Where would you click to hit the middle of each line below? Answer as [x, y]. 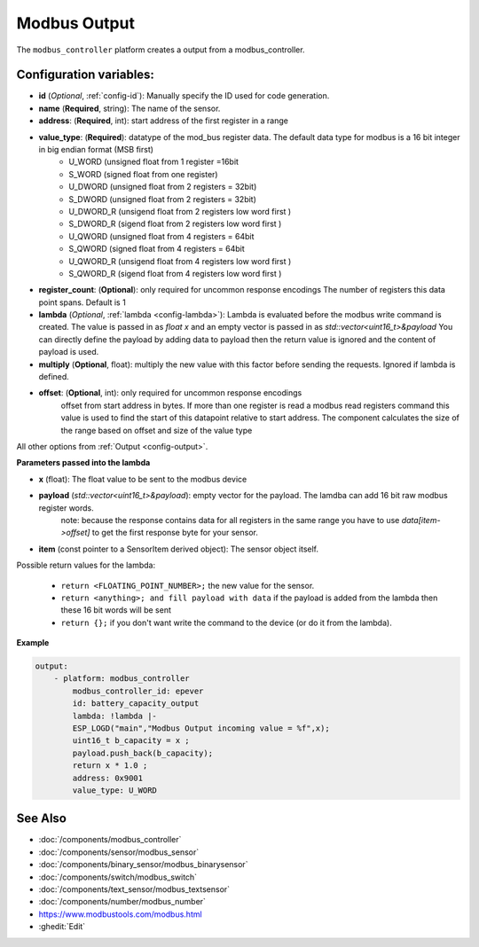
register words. [67, 508]
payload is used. [69, 352]
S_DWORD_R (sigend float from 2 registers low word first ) [175, 224]
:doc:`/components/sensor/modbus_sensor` [119, 852]
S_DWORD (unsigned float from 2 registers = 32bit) [163, 199]
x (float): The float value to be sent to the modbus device [143, 479]
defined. [54, 377]
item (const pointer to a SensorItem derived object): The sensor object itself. [179, 549]
